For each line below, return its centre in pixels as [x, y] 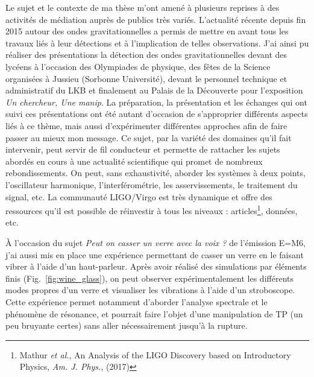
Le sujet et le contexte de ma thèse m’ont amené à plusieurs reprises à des [143, 7]
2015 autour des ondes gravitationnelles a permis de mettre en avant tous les [147, 31]
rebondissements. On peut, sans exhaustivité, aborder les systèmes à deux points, [155, 173]
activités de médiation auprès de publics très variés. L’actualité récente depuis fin [156, 19]
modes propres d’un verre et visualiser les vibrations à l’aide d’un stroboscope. [150, 290]
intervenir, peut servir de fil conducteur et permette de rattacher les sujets [143, 149]
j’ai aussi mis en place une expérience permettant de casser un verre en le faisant [155, 254]
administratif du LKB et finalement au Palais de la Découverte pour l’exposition [154, 90]
